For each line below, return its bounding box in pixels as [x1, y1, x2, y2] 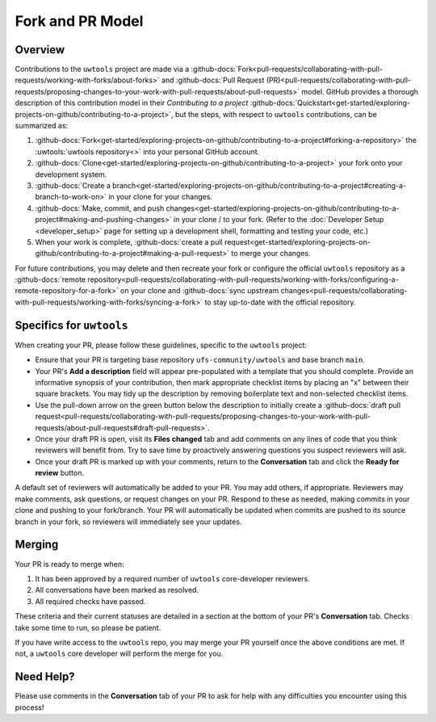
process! [15, 703, 44, 712]
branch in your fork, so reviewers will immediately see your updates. [15, 517, 242, 527]
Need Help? [15, 670, 76, 684]
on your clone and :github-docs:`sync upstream [119, 286, 279, 296]
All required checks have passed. [35, 596, 146, 606]
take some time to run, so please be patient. [15, 623, 161, 632]
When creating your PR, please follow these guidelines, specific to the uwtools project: [15, 340, 307, 350]
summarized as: [15, 121, 69, 131]
